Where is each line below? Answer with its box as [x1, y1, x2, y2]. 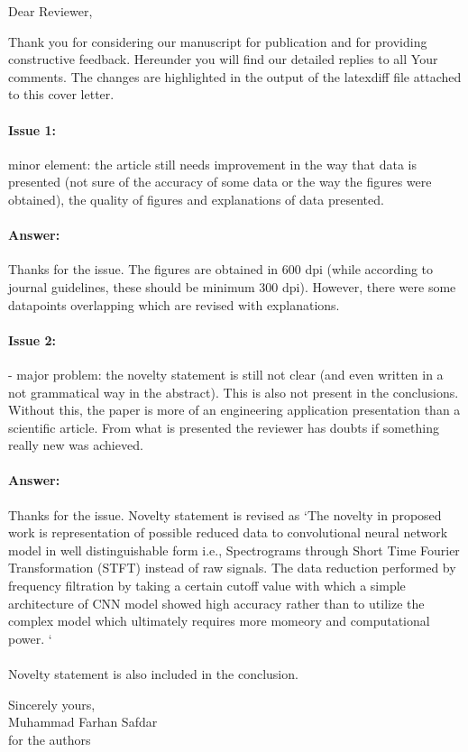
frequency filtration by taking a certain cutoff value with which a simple [8, 576, 406, 595]
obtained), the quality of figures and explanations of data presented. [8, 189, 384, 208]
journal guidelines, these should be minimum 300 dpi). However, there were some [8, 277, 456, 296]
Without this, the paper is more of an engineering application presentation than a [8, 400, 461, 419]
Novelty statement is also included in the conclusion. [8, 665, 298, 683]
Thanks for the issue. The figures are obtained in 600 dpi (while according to [8, 260, 434, 279]
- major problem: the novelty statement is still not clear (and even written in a [8, 364, 444, 383]
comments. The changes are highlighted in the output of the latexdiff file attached [8, 67, 462, 86]
